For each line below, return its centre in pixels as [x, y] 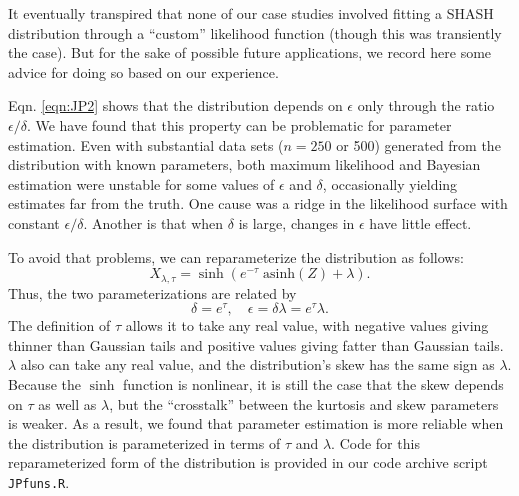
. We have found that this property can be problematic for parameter [239, 124]
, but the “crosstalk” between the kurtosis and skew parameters [304, 403]
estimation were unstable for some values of [141, 183]
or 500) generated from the [418, 144]
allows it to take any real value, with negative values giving [307, 325]
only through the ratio [426, 105]
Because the [44, 384]
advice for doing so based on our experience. [143, 71]
